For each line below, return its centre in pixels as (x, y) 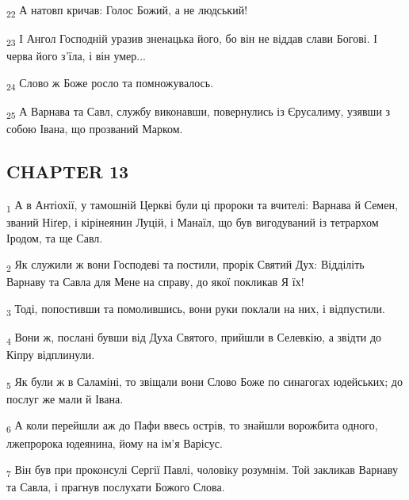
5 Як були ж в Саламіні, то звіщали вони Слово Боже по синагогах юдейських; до (204, 382)
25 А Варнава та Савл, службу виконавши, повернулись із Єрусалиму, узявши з (199, 112)
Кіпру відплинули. (51, 355)
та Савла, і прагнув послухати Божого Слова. (116, 487)
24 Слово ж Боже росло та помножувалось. (110, 83)
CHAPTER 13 (68, 172)
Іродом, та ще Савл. (55, 237)
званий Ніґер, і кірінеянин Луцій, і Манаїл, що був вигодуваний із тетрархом (193, 222)
